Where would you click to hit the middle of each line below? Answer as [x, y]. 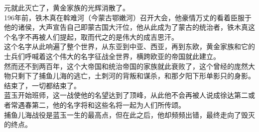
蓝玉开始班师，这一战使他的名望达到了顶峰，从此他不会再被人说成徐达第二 [126, 95]
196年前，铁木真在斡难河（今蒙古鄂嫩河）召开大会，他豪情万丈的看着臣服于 [128, 17]
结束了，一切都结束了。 [42, 85]
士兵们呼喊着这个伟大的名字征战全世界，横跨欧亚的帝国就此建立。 [112, 56]
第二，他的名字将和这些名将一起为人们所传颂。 [108, 104]
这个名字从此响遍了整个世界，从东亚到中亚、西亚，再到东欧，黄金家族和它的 [129, 46]
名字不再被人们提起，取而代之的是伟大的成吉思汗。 [94, 36]
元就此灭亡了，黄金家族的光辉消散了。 [67, 7]
